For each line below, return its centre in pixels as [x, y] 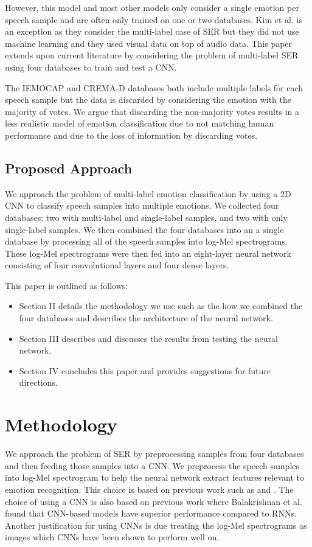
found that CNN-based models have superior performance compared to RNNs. [151, 513]
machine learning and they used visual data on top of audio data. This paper [149, 43]
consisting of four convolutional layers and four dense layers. [117, 265]
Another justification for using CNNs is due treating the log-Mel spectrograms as [156, 525]
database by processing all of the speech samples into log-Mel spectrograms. [146, 241]
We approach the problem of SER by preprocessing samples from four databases [154, 454]
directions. [38, 382]
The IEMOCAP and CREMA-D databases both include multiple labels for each [154, 87]
